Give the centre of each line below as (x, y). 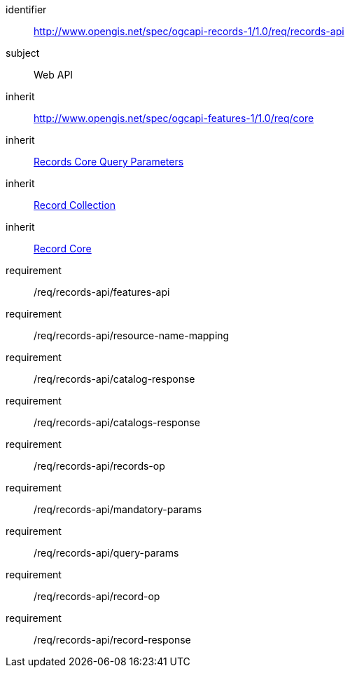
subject (23, 53)
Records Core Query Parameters (109, 162)
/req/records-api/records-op (99, 466)
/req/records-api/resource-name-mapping (132, 335)
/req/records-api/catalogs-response (117, 422)
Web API (54, 75)
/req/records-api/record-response (112, 640)
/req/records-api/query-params (106, 553)
